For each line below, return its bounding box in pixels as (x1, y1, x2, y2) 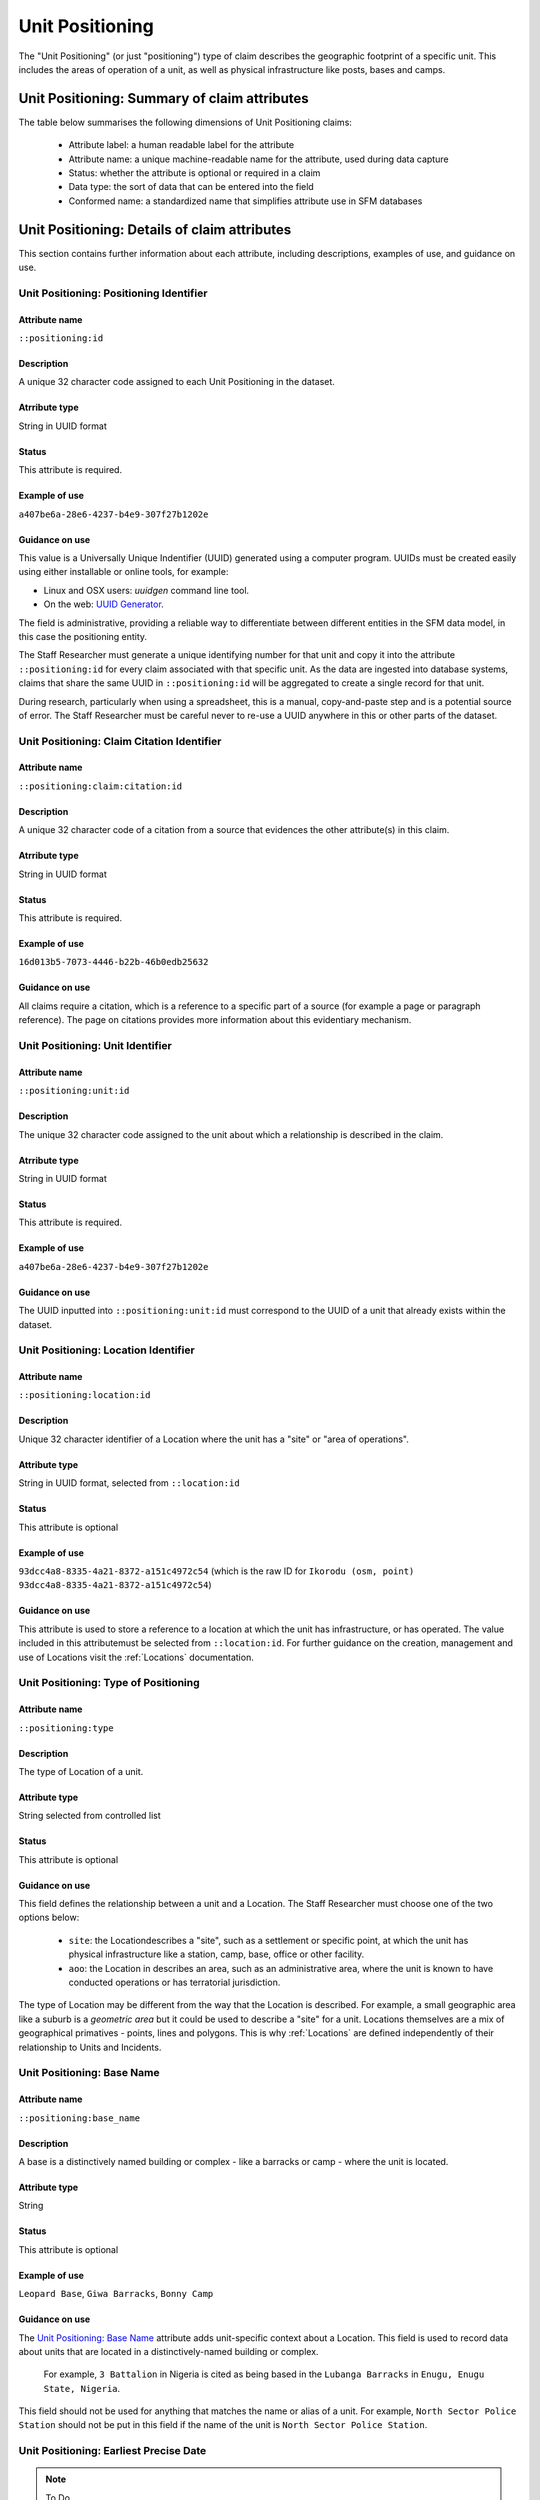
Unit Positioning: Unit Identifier (18, 1038, 172, 1052)
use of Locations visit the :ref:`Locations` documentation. (18, 1651, 254, 1663)
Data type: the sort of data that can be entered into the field (68, 181, 314, 193)
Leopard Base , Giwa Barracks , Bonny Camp (18, 2288, 214, 2300)
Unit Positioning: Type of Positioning (18, 1676, 200, 1690)
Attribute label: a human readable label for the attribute (68, 139, 295, 151)
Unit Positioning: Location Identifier (18, 1343, 195, 1357)
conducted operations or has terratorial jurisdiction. (68, 1976, 281, 1989)
